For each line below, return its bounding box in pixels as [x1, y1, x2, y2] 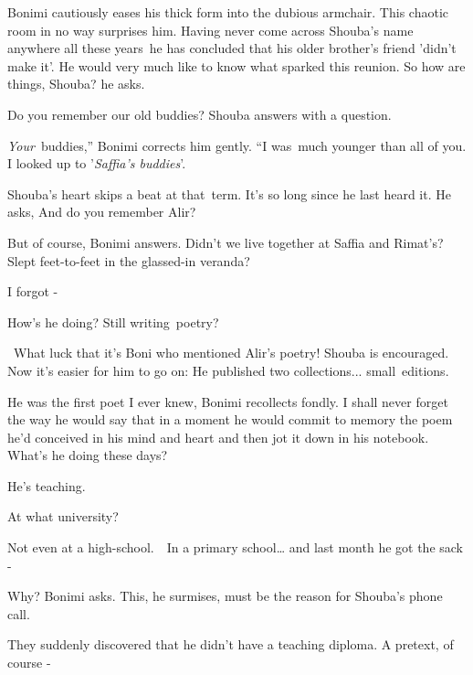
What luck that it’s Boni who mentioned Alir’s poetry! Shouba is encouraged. [13, 343, 449, 362]
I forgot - [7, 282, 58, 301]
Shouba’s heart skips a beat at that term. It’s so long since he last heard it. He [7, 184, 451, 203]
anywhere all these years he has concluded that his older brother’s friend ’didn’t [7, 38, 457, 58]
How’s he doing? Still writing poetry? [7, 312, 219, 331]
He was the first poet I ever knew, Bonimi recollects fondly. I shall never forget [7, 391, 448, 411]
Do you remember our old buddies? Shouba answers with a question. [7, 104, 392, 123]
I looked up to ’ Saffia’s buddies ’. [7, 154, 186, 173]
